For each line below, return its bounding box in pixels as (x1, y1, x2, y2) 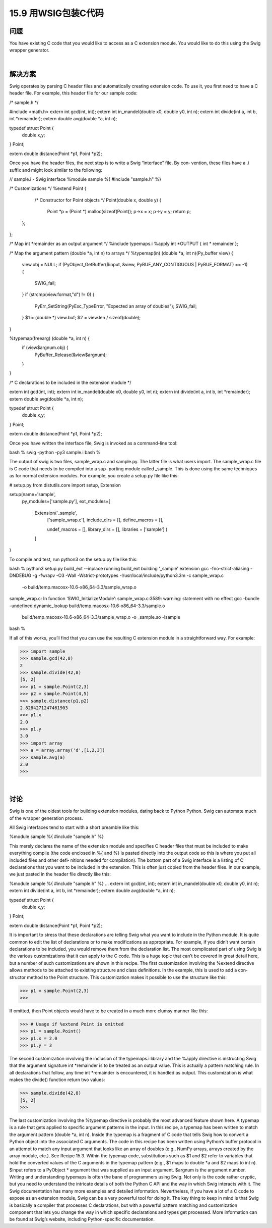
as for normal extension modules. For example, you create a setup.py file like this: (9, 473, 179, 479)
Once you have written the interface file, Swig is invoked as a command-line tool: (9, 440, 178, 446)
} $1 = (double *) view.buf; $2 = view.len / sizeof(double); (22, 315, 141, 321)
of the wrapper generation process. (9, 815, 83, 821)
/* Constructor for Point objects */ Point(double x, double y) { (34, 197, 162, 203)
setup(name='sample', (9, 491, 56, 497)
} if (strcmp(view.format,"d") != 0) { (22, 291, 95, 298)
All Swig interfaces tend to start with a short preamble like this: (9, 824, 140, 830)
